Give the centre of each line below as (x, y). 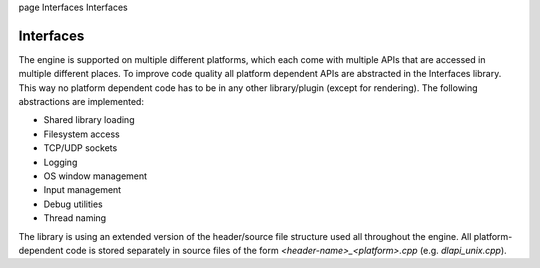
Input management (82, 190)
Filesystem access (81, 134)
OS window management (95, 176)
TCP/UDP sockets (80, 148)
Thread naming (75, 218)
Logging (60, 162)
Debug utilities (73, 204)
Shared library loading (89, 120)
